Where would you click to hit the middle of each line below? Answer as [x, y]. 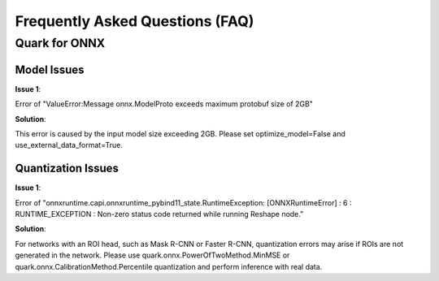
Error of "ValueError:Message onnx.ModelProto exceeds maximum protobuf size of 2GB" [164, 104]
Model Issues [50, 69]
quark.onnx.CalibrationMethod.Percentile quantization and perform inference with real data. [169, 266]
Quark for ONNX [60, 43]
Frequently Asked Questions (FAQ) [135, 21]
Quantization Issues [67, 169]
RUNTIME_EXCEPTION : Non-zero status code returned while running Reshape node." [159, 214]
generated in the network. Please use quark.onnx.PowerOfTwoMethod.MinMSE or [152, 255]
